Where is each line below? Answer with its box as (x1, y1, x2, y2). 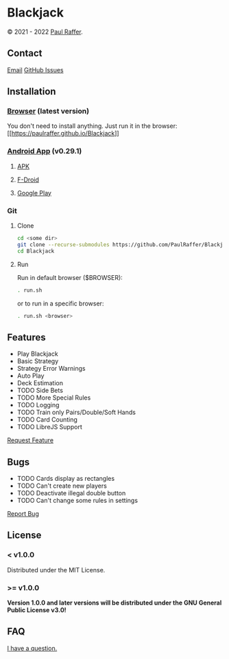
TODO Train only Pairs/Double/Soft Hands (16, 408, 136, 417)
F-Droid (16, 175, 39, 184)
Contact (7, 47, 43, 59)
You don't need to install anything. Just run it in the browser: (7, 122, 178, 130)
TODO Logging (16, 401, 60, 409)
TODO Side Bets (16, 387, 64, 395)
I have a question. (7, 644, 58, 652)
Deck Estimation (16, 379, 64, 387)
